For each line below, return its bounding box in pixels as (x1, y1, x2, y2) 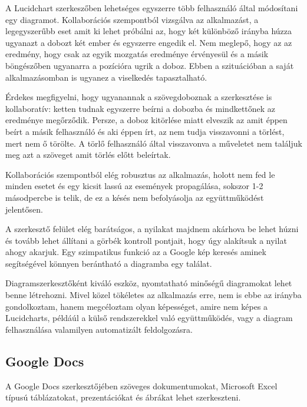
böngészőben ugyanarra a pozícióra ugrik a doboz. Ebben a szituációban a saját (5, 59, 294, 71)
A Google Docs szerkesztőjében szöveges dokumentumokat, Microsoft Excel (5, 379, 278, 392)
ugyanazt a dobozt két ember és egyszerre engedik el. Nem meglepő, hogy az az (5, 36, 292, 48)
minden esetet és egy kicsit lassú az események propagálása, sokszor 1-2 (5, 180, 263, 192)
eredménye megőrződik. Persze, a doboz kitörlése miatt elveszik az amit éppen (5, 114, 288, 126)
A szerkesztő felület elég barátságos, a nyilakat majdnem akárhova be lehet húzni (5, 223, 299, 235)
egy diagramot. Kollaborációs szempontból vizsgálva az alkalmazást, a (5, 13, 259, 25)
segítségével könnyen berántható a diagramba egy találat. (5, 257, 212, 269)
